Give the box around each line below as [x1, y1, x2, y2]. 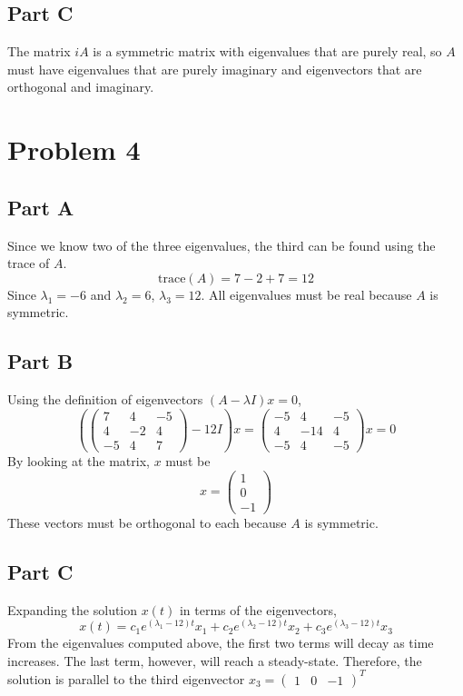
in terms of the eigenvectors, [179, 600, 337, 619]
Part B [7, 347, 74, 375]
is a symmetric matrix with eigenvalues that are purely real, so [93, 42, 442, 61]
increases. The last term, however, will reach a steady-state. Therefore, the [7, 651, 422, 670]
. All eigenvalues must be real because [201, 284, 412, 303]
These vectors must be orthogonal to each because [7, 512, 287, 532]
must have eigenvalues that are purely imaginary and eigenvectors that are [7, 59, 422, 78]
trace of [7, 254, 50, 273]
